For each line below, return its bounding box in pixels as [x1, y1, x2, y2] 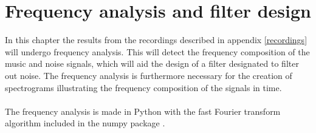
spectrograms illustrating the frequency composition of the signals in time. [5, 81, 282, 94]
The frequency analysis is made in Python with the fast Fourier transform [5, 104, 281, 117]
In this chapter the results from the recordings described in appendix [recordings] [5, 33, 307, 46]
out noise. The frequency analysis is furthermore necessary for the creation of [5, 69, 292, 81]
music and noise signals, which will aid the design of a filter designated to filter [5, 57, 299, 70]
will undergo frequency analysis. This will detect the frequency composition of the [5, 45, 310, 58]
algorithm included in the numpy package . [5, 117, 165, 129]
